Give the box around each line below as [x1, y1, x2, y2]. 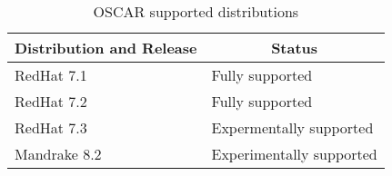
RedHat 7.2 [15, 91, 87, 112]
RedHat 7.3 [15, 117, 87, 138]
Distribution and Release [15, 37, 197, 58]
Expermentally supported [211, 117, 374, 138]
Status [271, 37, 318, 58]
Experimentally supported [211, 143, 377, 164]
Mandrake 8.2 [15, 143, 102, 164]
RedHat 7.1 [15, 64, 87, 85]
